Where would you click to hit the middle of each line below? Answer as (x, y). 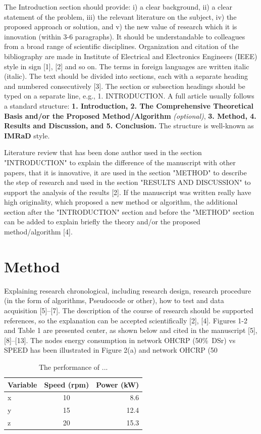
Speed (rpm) (67, 384)
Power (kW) (118, 384)
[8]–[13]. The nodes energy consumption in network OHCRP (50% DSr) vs (120, 340)
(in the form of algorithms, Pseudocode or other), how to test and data (114, 300)
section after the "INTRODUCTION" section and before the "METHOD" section (129, 211)
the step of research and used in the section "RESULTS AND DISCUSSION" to (127, 182)
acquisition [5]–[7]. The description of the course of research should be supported (129, 310)
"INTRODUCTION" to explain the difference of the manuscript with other (120, 162)
